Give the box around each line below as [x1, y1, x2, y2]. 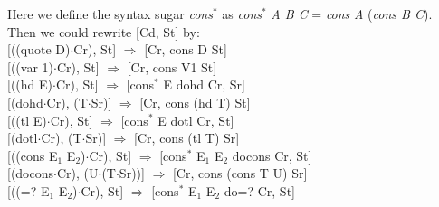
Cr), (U [56, 164, 99, 183]
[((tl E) [7, 110, 47, 129]
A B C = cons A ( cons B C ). [271, 5, 433, 23]
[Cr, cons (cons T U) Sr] [172, 164, 308, 183]
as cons [222, 5, 262, 23]
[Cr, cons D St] [144, 40, 227, 59]
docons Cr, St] [232, 146, 312, 165]
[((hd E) [7, 75, 52, 94]
